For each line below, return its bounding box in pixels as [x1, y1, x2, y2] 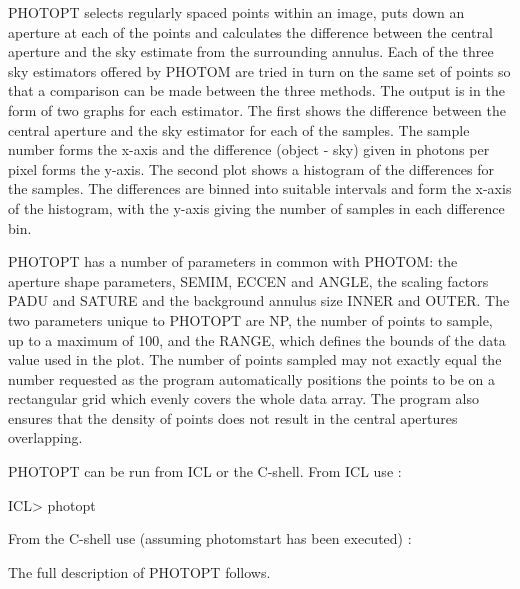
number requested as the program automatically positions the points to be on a [8, 368, 496, 389]
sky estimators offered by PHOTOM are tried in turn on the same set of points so [8, 60, 511, 81]
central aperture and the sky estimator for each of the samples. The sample [8, 119, 470, 140]
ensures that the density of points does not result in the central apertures [8, 407, 458, 428]
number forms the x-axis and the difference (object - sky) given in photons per [8, 139, 490, 160]
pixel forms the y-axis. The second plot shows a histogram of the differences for [8, 158, 494, 179]
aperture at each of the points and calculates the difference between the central [8, 21, 493, 42]
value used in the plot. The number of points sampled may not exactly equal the [8, 349, 502, 370]
